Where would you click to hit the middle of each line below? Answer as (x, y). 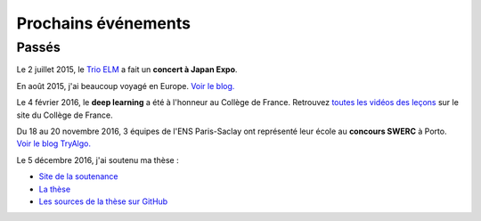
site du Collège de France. (65, 115)
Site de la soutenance (79, 176)
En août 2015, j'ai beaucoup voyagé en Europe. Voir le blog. (126, 86)
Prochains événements (104, 23)
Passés (39, 47)
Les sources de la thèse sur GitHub (103, 201)
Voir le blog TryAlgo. (54, 143)
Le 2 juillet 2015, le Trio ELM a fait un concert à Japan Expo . (127, 70)
